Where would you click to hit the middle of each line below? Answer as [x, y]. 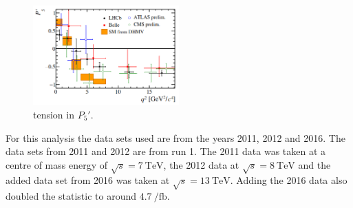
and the [314, 164]
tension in [54, 114]
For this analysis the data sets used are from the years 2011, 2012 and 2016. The [175, 137]
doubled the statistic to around [71, 196]
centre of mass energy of [56, 164]
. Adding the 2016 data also [289, 180]
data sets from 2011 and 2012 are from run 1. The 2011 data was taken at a [166, 151]
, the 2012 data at [201, 164]
